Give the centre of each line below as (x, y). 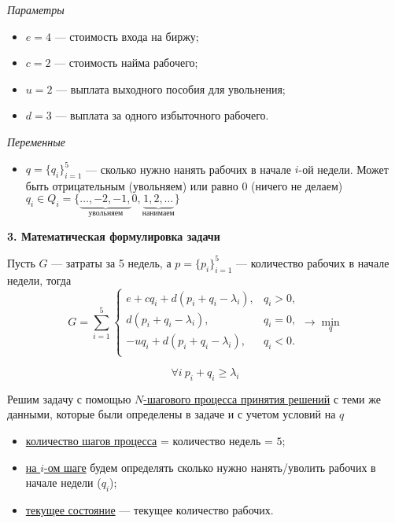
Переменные (36, 141)
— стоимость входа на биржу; (127, 36)
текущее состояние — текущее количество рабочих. (150, 509)
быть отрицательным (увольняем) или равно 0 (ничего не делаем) (184, 185)
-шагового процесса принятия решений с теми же (262, 398)
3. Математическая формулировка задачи (114, 236)
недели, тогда (39, 280)
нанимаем (158, 214)
